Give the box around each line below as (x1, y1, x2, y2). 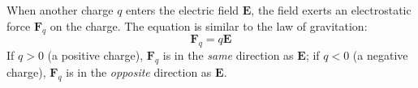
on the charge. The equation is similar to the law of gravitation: (50, 17, 368, 34)
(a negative (352, 47, 408, 64)
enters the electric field (126, 2, 239, 18)
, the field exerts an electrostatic (251, 2, 412, 18)
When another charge (6, 2, 114, 18)
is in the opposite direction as (66, 63, 212, 80)
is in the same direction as (162, 47, 294, 64)
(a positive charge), (47, 47, 144, 64)
